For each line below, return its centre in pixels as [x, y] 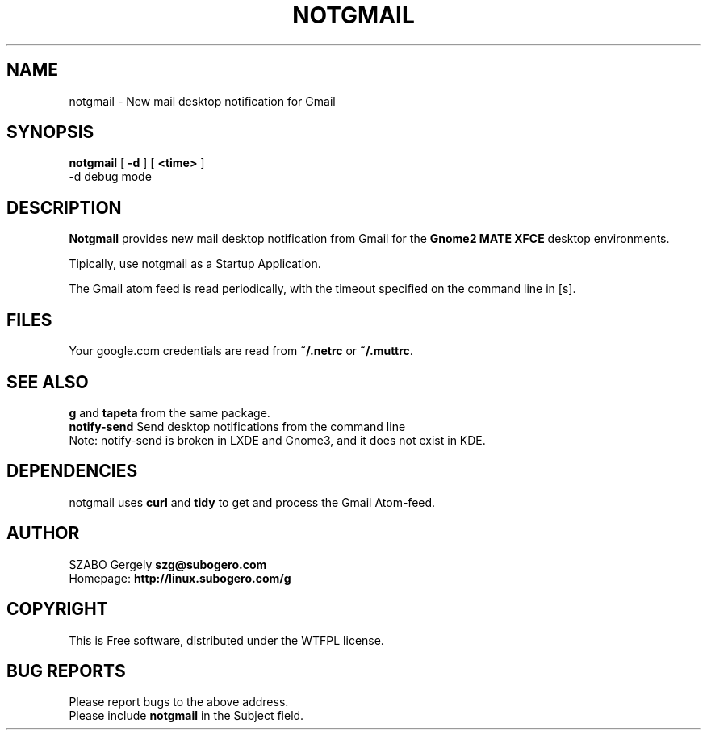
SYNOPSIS [50, 132]
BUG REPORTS [66, 671]
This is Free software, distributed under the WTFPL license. [226, 640]
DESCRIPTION [64, 207]
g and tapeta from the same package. [169, 412]
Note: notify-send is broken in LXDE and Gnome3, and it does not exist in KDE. [277, 440]
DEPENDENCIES [72, 471]
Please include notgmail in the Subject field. [186, 716]
